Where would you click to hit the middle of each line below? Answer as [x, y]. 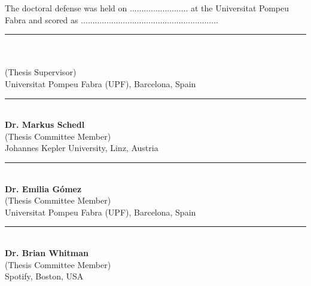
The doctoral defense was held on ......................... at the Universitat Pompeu [147, 8]
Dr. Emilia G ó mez [43, 188]
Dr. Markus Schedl [45, 124]
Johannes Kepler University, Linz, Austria [82, 148]
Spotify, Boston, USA [44, 276]
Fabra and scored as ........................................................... [112, 19]
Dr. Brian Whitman [47, 252]
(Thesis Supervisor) [41, 72]
